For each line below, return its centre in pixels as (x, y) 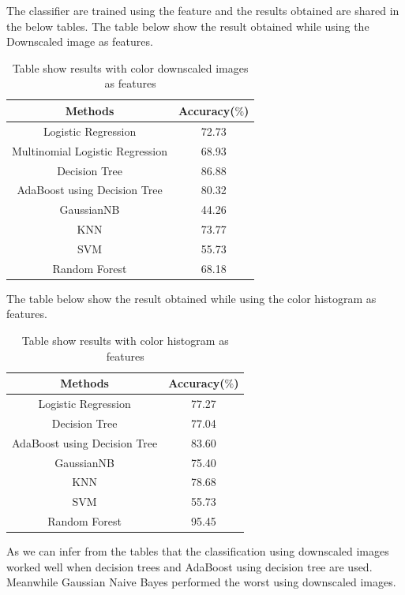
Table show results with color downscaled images (130, 67)
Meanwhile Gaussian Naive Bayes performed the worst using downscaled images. (201, 582)
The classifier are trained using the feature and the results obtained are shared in (203, 10)
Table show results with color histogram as (125, 340)
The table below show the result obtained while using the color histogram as (191, 298)
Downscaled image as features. (80, 41)
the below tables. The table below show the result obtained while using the (188, 26)
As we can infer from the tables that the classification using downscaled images (198, 551)
